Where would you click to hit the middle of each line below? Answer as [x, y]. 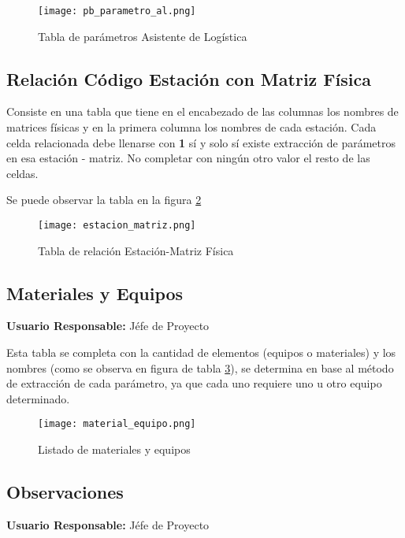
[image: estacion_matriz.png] [117, 226]
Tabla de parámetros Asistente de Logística [143, 36]
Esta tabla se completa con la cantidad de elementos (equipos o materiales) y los [201, 352]
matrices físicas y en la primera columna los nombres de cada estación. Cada [191, 127]
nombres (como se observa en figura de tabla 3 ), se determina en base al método [200, 367]
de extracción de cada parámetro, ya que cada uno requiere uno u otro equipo [194, 383]
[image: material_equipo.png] [117, 424]
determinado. [38, 398]
